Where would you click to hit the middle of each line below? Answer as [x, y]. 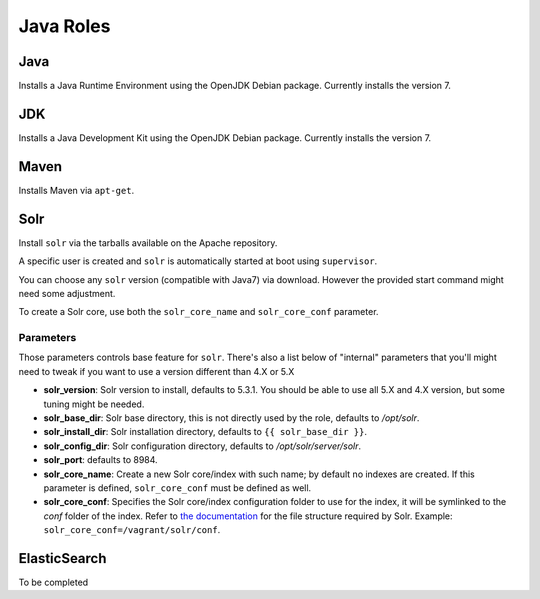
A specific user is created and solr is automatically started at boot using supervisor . [198, 261]
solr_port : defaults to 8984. [101, 460]
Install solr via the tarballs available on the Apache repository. [148, 242]
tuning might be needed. [94, 404]
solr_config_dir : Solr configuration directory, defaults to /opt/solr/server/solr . [202, 446]
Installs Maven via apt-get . [76, 190]
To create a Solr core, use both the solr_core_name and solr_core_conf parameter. [198, 312]
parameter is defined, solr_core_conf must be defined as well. [177, 488]
